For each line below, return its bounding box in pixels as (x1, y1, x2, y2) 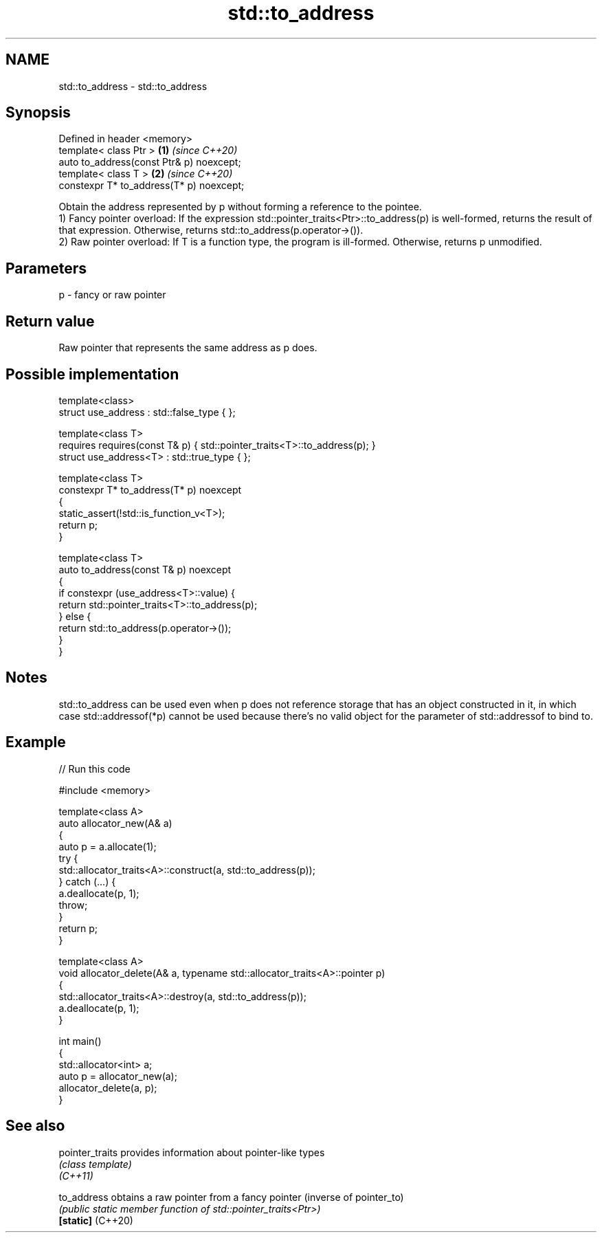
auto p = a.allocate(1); (58, 840, 157, 852)
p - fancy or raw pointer (58, 289, 166, 301)
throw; (58, 898, 88, 911)
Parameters (5, 259, 87, 277)
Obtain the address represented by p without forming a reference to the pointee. (58, 201, 422, 213)
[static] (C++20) (58, 1214, 133, 1226)
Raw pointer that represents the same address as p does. (58, 342, 317, 354)
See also (5, 1117, 65, 1135)
